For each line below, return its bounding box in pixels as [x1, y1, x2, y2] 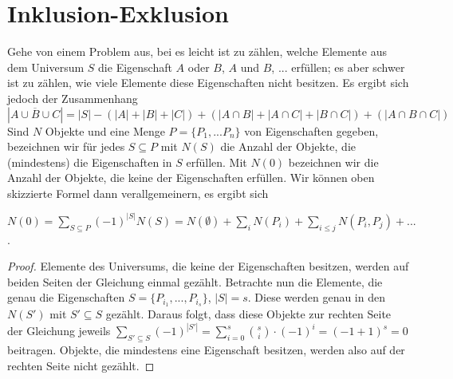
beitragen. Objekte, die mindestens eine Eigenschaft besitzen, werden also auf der [7, 341, 405, 358]
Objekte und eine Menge [45, 122, 165, 139]
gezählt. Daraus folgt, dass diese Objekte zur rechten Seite [105, 306, 392, 322]
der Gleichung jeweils [7, 322, 111, 339]
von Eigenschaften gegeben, [244, 122, 379, 139]
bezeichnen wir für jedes [7, 138, 125, 155]
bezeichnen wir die [288, 153, 379, 170]
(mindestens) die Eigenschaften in [7, 153, 172, 170]
